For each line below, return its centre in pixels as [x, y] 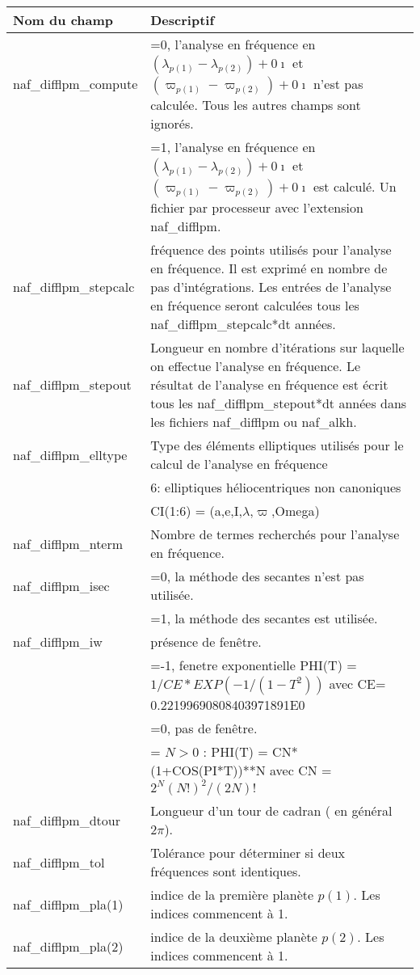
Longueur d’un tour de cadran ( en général [271, 810]
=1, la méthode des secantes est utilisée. [264, 618]
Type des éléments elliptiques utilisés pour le [277, 445]
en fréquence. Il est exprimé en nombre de [269, 268]
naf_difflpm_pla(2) [68, 946]
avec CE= [357, 684]
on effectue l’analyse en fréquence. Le [256, 366]
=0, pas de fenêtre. [204, 728]
